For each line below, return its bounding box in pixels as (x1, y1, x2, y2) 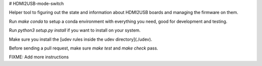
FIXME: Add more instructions (9, 54, 69, 60)
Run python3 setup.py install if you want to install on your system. (9, 27, 141, 33)
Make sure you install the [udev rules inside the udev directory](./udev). (9, 36, 152, 42)
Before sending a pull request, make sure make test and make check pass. (9, 45, 159, 51)
